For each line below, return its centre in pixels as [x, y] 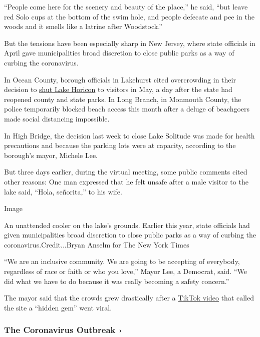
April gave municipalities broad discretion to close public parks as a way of [119, 53]
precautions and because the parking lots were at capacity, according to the [120, 145]
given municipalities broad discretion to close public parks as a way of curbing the [130, 235]
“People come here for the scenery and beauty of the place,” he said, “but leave [126, 6]
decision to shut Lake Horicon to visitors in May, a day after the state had [118, 89]
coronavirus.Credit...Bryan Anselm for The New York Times [97, 244]
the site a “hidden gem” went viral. [58, 307]
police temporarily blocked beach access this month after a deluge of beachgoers [127, 109]
